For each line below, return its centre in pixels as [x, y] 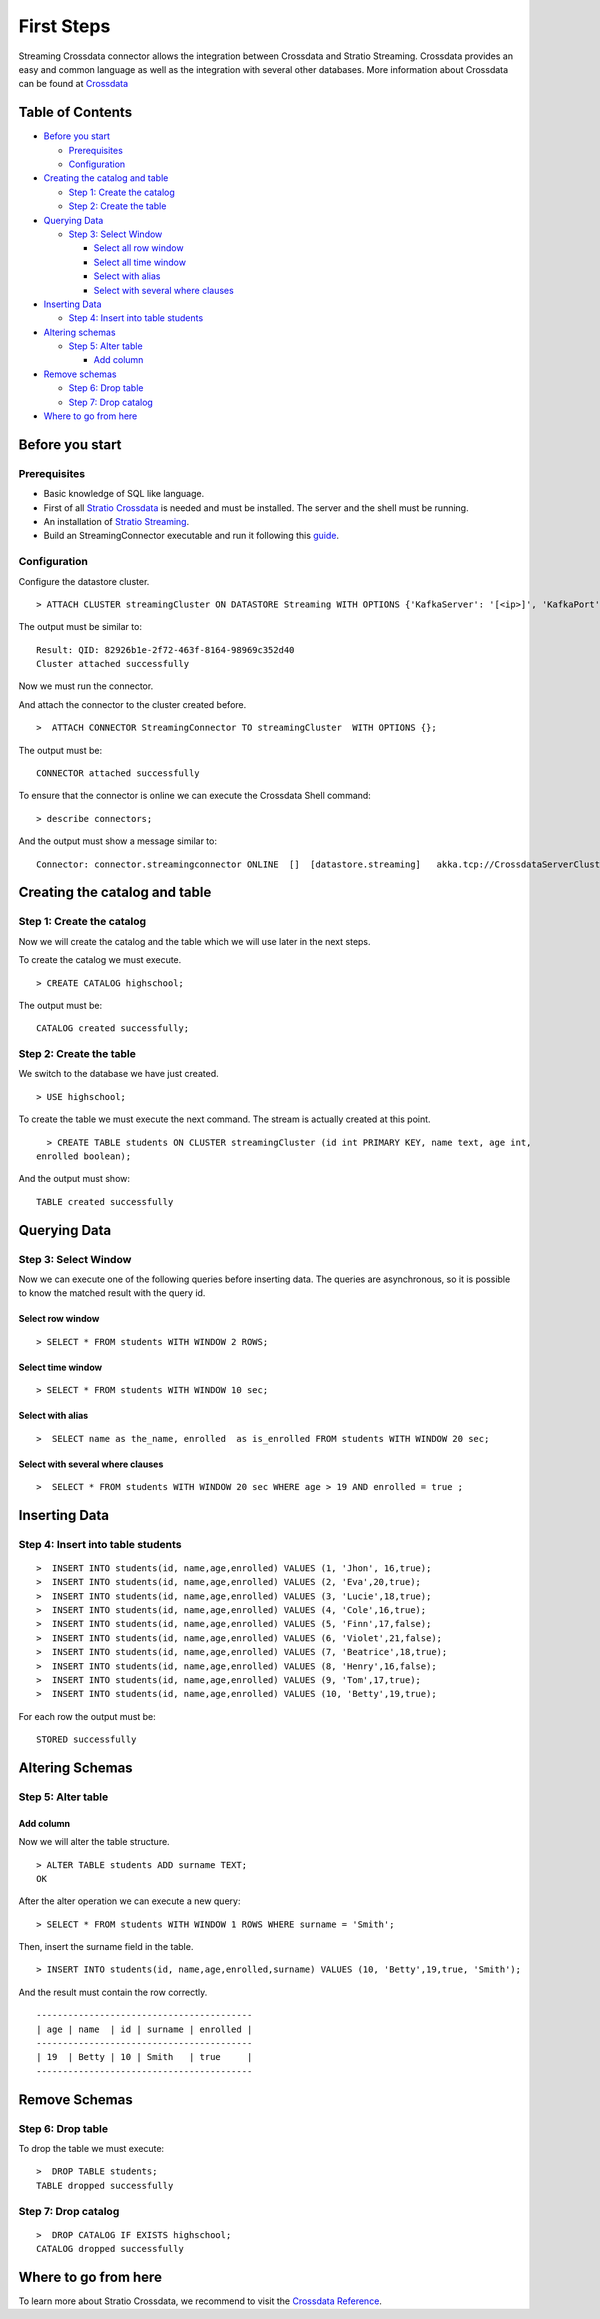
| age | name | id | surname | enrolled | [144, 2029]
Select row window [59, 1319]
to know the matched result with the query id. [112, 1293]
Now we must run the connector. [86, 686]
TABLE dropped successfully [105, 2185]
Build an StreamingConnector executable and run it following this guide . [191, 536]
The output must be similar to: [80, 627]
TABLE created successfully [105, 1201]
